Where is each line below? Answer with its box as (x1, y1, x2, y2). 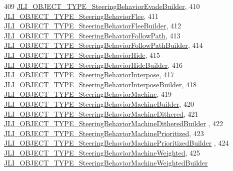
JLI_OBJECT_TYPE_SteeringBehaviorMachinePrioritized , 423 (4, 128, 204, 138)
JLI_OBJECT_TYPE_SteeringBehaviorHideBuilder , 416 (4, 59, 182, 70)
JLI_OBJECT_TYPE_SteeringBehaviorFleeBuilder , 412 (4, 20, 181, 31)
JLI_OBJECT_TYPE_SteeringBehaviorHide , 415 (4, 49, 160, 60)
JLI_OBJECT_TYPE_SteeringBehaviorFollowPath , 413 (4, 30, 180, 40)
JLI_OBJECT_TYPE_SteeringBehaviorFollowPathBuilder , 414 (4, 40, 203, 50)
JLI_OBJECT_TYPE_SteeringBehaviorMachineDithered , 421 (4, 108, 198, 119)
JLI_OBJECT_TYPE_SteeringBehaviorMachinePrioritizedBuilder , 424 (4, 138, 229, 148)
